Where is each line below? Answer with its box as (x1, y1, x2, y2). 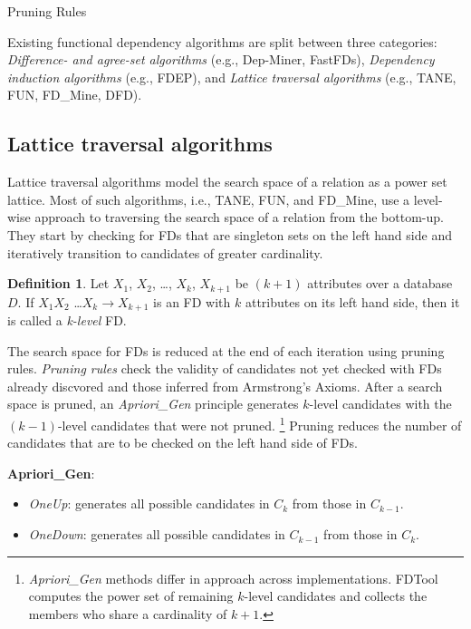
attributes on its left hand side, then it (245, 292, 460, 311)
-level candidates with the (309, 394, 452, 413)
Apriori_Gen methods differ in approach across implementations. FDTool (28, 568, 438, 587)
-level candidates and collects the (244, 586, 428, 605)
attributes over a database (307, 274, 453, 293)
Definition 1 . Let (7, 274, 110, 293)
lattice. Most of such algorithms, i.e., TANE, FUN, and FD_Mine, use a (7, 189, 410, 208)
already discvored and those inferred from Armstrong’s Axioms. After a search (7, 376, 443, 395)
